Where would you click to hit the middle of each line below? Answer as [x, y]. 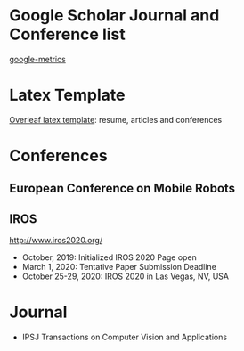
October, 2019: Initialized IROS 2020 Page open [110, 257]
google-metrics [38, 59]
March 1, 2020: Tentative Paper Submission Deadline [119, 267]
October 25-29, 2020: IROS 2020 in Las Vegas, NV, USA [126, 276]
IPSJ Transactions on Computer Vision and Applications [125, 337]
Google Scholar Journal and [114, 16]
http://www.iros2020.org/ [56, 241]
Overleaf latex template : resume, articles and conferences [116, 119]
